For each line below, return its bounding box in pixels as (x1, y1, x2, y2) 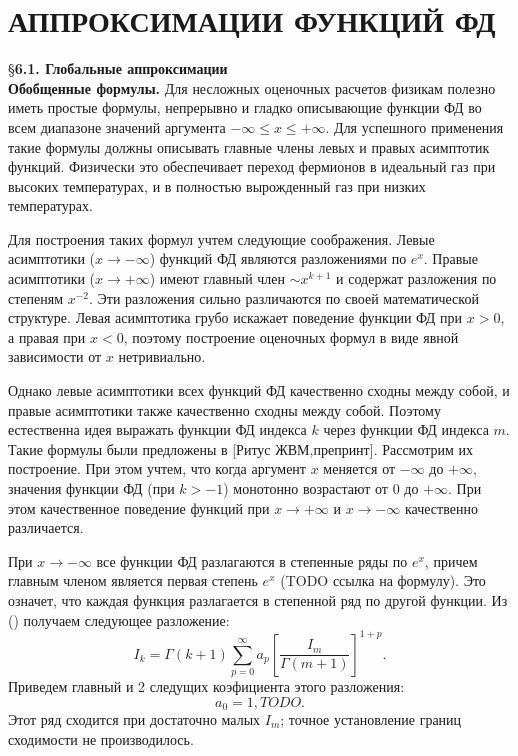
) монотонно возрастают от (223, 478, 388, 498)
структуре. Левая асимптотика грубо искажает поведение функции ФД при (8, 307, 463, 328)
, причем (424, 550, 478, 571)
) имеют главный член (149, 268, 286, 289)
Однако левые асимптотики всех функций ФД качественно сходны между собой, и (8, 380, 510, 401)
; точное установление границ (280, 709, 462, 730)
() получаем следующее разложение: (8, 609, 230, 630)
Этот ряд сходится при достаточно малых (8, 709, 261, 730)
